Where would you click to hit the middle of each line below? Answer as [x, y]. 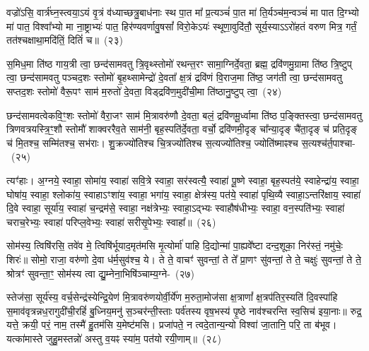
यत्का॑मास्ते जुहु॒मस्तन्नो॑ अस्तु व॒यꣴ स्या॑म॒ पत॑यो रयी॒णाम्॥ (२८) [114, 338]
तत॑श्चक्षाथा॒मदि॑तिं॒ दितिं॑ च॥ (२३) [65, 40]
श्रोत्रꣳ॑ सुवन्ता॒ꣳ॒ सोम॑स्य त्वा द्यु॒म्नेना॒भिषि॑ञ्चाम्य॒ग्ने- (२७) [100, 273]
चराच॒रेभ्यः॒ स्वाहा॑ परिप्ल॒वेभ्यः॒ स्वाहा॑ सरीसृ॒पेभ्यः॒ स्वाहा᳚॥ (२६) [111, 221]
